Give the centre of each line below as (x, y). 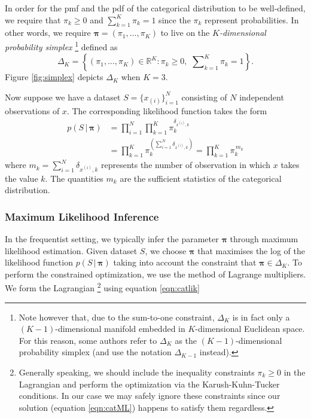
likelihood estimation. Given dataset (71, 250)
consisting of (204, 97)
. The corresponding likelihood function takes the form (167, 111)
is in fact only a (261, 317)
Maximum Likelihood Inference (82, 216)
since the (175, 19)
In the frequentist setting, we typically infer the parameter (112, 238)
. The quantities (74, 178)
